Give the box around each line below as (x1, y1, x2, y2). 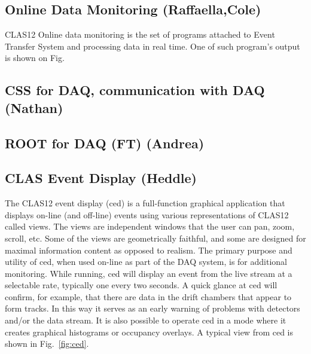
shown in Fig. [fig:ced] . (5, 337, 89, 350)
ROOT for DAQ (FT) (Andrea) (5, 133, 205, 152)
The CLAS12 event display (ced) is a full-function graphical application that (5, 197, 285, 209)
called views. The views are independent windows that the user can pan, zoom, (5, 220, 295, 233)
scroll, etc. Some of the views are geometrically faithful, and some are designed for (5, 231, 306, 244)
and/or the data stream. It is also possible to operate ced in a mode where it (5, 314, 286, 326)
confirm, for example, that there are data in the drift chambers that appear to (5, 290, 292, 303)
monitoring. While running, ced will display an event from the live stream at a (5, 267, 292, 279)
